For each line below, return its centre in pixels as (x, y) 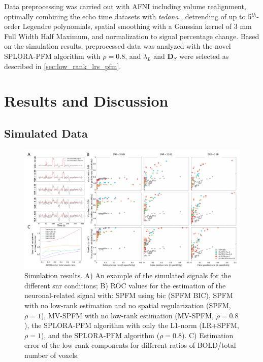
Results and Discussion (86, 101)
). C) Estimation (207, 335)
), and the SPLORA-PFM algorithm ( (100, 335)
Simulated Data (46, 133)
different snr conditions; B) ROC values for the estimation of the (125, 285)
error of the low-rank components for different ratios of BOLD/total (130, 345)
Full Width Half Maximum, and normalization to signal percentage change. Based (132, 36)
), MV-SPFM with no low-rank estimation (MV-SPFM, (127, 315)
